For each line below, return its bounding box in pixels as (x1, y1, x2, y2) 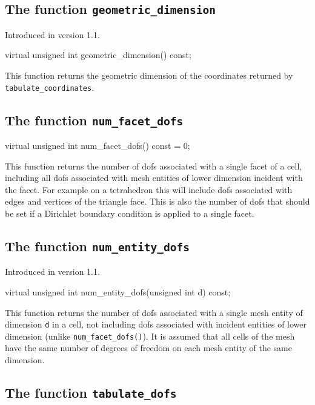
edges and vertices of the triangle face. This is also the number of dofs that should (5, 195, 310, 208)
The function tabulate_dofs (5, 383, 177, 402)
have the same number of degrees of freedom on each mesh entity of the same (5, 341, 292, 354)
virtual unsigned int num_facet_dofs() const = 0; (5, 139, 190, 151)
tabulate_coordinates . (5, 81, 94, 93)
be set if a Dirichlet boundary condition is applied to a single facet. (5, 206, 254, 219)
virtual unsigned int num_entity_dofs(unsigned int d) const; (5, 285, 231, 298)
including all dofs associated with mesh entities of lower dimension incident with (5, 171, 303, 184)
